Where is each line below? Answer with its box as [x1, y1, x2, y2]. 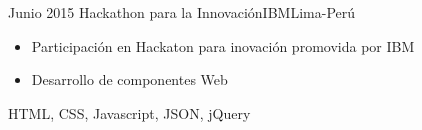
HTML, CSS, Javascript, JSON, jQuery [8, 102, 251, 123]
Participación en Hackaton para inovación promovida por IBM [31, 35, 415, 56]
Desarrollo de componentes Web [31, 69, 228, 90]
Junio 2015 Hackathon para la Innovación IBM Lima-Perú [8, 2, 356, 22]
